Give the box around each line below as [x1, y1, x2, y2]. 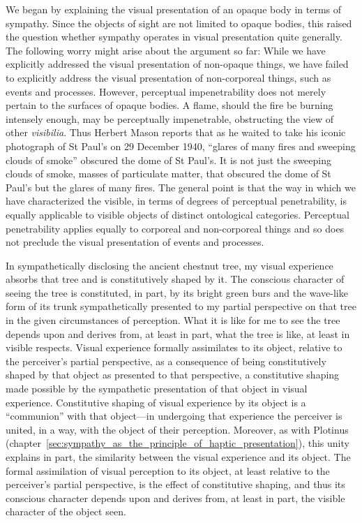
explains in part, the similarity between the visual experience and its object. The [6, 450, 351, 464]
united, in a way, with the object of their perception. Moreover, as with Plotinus [6, 422, 349, 436]
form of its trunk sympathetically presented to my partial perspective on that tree [6, 299, 356, 314]
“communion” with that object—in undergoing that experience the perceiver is [6, 408, 342, 423]
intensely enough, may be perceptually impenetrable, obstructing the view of [6, 111, 334, 126]
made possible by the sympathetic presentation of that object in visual [6, 381, 308, 396]
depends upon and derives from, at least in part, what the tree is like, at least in [6, 326, 350, 341]
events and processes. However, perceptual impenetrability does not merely [6, 84, 326, 98]
